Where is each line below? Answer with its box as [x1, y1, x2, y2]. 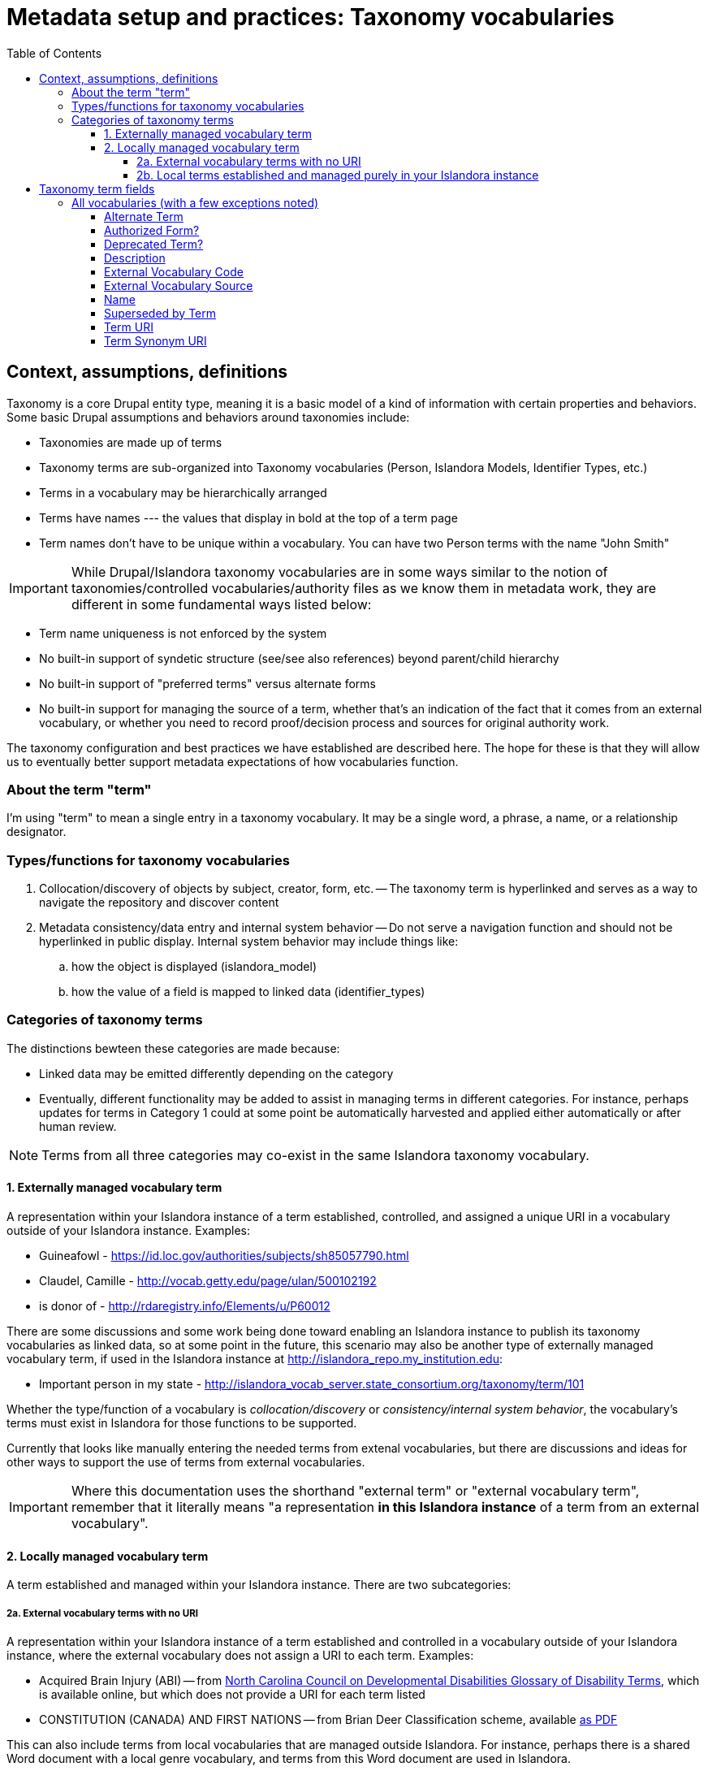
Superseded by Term [104, 305, 217, 320]
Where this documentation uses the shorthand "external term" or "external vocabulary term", [71, 1483, 640, 1500]
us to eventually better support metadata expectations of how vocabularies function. [6, 754, 459, 769]
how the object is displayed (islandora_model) [71, 959, 317, 974]
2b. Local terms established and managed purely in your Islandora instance [136, 167, 539, 182]
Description [104, 250, 166, 265]
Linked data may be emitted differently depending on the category [39, 1066, 394, 1080]
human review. [39, 1119, 117, 1133]
